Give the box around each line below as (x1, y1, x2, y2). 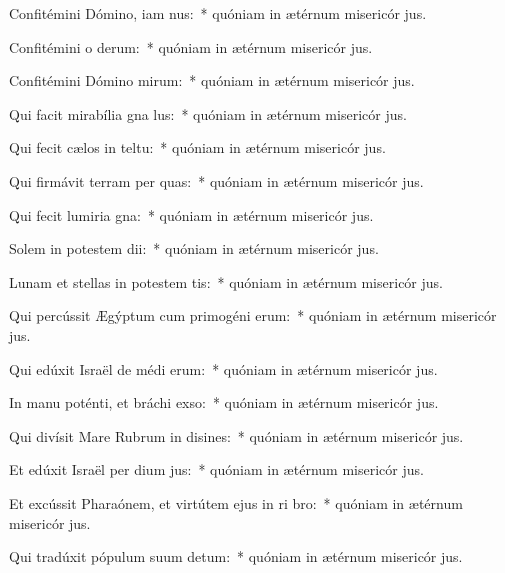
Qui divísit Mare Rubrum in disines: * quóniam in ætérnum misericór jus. (9, 425, 464, 446)
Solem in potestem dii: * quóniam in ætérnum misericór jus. (9, 238, 379, 259)
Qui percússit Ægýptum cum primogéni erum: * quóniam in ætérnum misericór (9, 305, 497, 326)
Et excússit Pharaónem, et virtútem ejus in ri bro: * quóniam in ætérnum (9, 492, 463, 513)
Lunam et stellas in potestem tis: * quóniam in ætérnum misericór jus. (9, 271, 443, 292)
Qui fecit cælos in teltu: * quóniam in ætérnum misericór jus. (9, 137, 386, 158)
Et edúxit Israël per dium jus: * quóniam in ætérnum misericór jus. (9, 459, 424, 480)
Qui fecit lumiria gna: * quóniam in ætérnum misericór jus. (9, 204, 374, 225)
